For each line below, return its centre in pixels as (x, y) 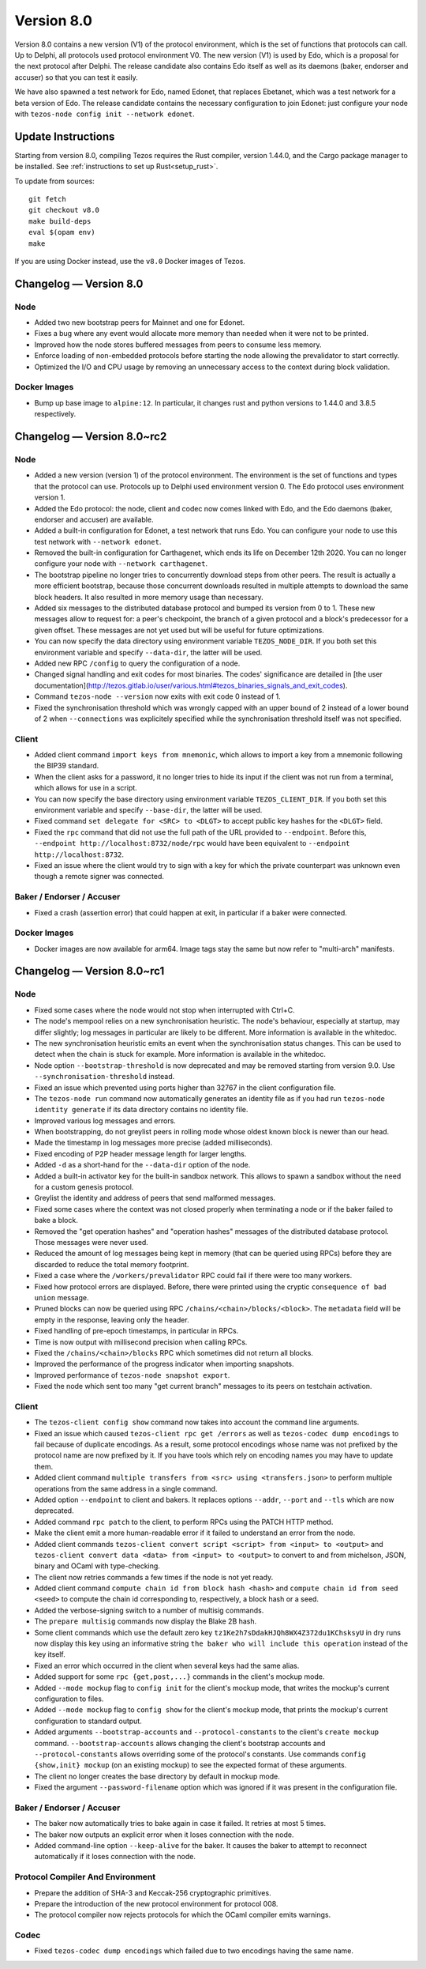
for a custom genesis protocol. (84, 1187)
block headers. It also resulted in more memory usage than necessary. (149, 597)
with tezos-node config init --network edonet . (105, 114)
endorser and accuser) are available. (94, 519)
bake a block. (56, 1220)
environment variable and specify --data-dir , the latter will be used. (148, 652)
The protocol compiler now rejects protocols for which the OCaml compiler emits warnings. (183, 1915)
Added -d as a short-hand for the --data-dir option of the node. (142, 1165)
